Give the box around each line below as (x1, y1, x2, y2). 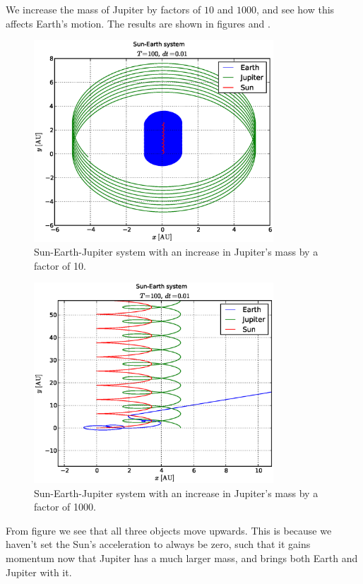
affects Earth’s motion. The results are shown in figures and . (6, 16, 270, 30)
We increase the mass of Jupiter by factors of (6, 2, 201, 16)
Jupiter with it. (6, 564, 72, 579)
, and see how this (256, 2, 335, 16)
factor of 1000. (34, 499, 96, 514)
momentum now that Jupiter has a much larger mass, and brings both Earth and (6, 550, 358, 565)
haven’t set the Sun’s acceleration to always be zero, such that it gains (6, 537, 311, 552)
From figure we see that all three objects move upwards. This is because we (6, 523, 332, 537)
